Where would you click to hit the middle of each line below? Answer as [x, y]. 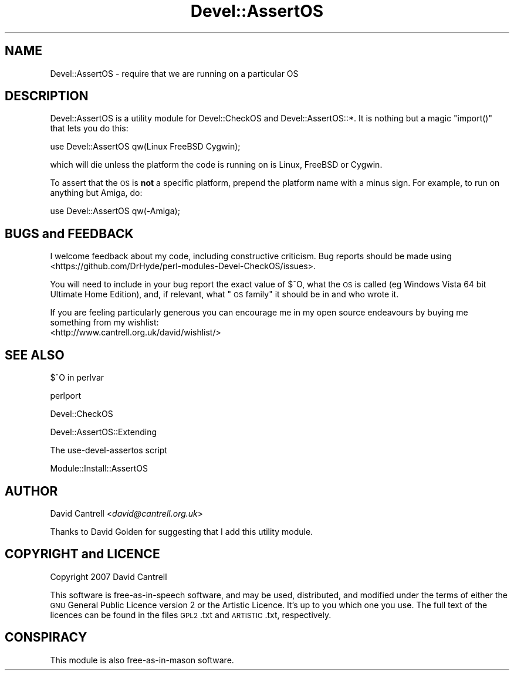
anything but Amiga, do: [96, 193]
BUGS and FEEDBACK [69, 233]
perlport [66, 396]
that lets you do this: [89, 128]
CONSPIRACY [46, 637]
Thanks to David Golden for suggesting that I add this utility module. [182, 531]
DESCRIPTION [47, 96]
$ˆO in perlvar [77, 378]
